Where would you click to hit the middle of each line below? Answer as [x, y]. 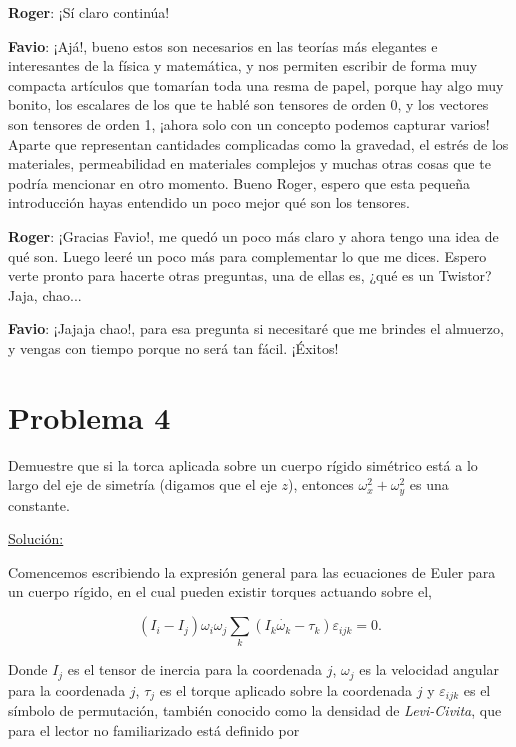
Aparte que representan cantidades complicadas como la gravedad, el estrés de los [258, 143]
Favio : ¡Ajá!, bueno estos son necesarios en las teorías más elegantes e [223, 45]
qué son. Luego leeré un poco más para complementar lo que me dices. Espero [247, 255]
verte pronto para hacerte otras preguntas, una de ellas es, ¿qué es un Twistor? [250, 275]
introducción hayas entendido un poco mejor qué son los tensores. [209, 202]
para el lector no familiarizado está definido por [154, 729]
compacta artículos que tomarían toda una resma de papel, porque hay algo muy [256, 84]
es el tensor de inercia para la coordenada [195, 669]
